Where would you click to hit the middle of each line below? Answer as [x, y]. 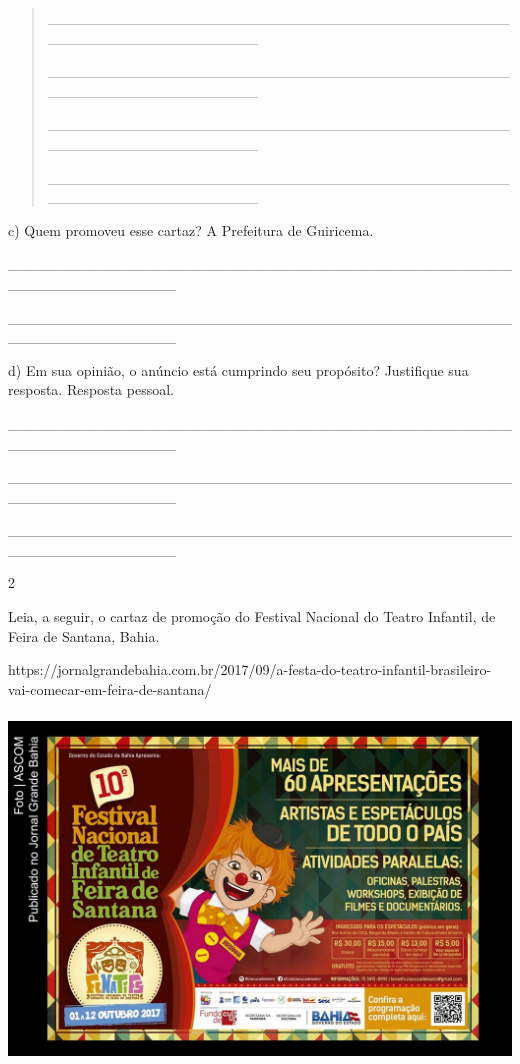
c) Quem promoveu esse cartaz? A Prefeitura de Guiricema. [191, 229]
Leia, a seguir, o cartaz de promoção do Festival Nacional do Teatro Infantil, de [252, 616]
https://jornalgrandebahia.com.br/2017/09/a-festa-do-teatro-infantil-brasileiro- [250, 669]
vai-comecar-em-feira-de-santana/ [110, 688]
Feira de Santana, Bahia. [84, 635]
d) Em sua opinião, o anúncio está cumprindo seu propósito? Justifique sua [238, 369]
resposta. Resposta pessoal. [91, 389]
